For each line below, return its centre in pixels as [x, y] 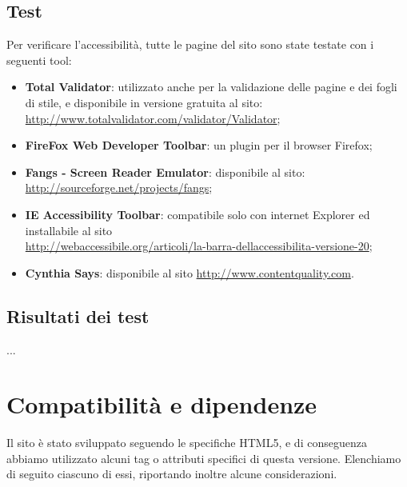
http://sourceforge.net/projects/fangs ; [119, 188]
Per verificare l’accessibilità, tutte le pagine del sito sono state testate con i [190, 44]
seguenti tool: [39, 60]
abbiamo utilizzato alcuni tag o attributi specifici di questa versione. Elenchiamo [204, 458]
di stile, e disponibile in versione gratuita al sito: [144, 102]
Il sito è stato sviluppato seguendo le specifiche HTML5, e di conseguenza [187, 443]
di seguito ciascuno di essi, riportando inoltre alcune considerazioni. [172, 474]
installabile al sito [69, 230]
